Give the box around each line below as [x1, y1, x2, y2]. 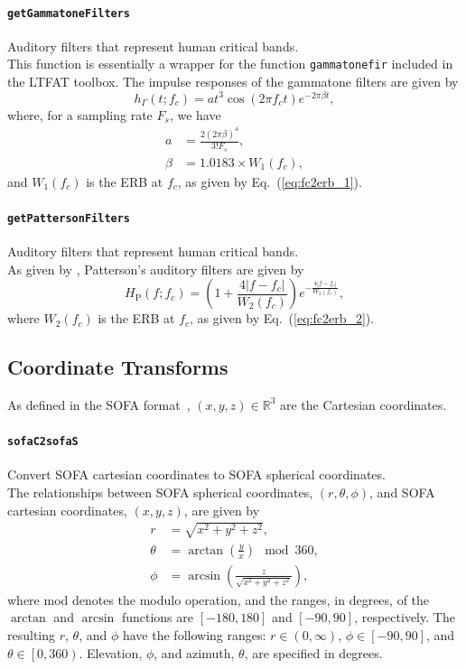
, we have [169, 105, 221, 124]
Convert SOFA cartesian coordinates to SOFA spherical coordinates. [7, 465, 386, 484]
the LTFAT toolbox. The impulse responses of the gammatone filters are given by [7, 72, 459, 91]
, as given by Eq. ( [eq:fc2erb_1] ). [177, 172, 362, 190]
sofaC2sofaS [7, 435, 79, 449]
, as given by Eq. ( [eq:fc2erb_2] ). [190, 309, 375, 328]
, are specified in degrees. [244, 643, 383, 662]
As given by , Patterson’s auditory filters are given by [7, 259, 304, 278]
